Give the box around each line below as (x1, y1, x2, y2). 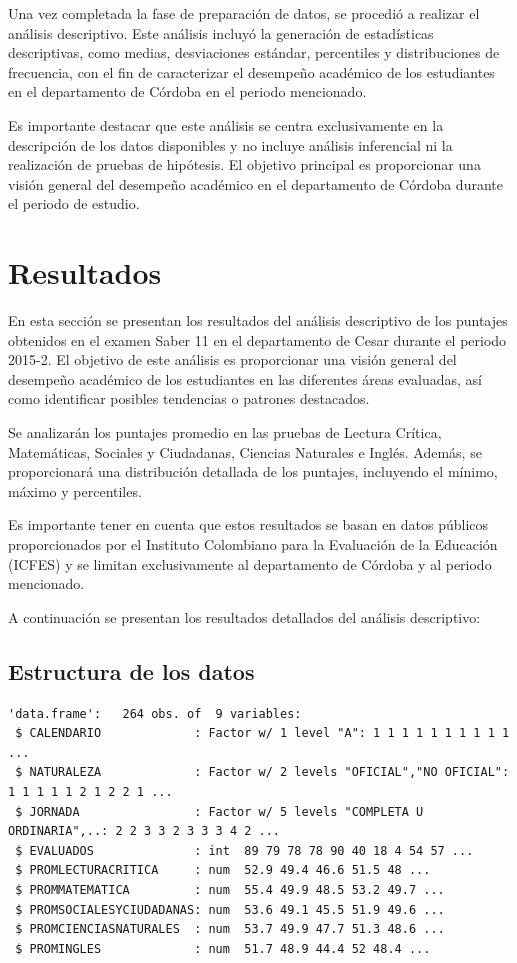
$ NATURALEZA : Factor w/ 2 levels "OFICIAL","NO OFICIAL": (15, 765, 510, 780)
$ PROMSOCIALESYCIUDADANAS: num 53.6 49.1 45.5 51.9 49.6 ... (15, 902, 445, 917)
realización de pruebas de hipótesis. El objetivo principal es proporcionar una (8, 154, 481, 175)
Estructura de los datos (8, 655, 255, 686)
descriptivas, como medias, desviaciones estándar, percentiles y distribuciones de (8, 42, 500, 63)
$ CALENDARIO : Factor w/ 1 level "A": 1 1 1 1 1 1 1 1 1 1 (15, 726, 510, 741)
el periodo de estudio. (8, 193, 140, 214)
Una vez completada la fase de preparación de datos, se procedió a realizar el (8, 3, 480, 23)
